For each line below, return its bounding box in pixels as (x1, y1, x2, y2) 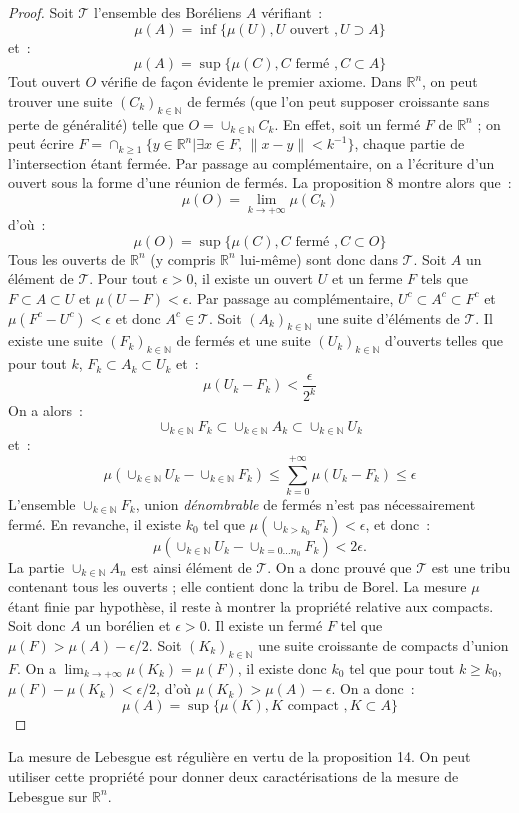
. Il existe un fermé (206, 615, 323, 636)
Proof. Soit (8, 2, 74, 22)
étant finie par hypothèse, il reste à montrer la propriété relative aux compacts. (8, 595, 494, 616)
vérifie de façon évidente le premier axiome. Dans (100, 71, 402, 92)
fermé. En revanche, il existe (8, 513, 181, 534)
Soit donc (8, 615, 66, 636)
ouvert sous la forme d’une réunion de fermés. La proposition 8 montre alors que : (8, 172, 512, 193)
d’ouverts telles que (385, 330, 504, 351)
